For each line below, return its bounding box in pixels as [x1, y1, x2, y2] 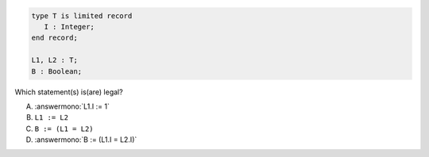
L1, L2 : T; [31, 56, 79, 65]
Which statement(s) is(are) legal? [14, 87, 123, 97]
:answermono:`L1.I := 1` [34, 101, 110, 111]
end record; [31, 33, 79, 43]
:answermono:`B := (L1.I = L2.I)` [34, 135, 137, 144]
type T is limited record [31, 11, 133, 20]
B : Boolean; [31, 67, 83, 75]
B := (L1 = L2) [34, 124, 95, 133]
